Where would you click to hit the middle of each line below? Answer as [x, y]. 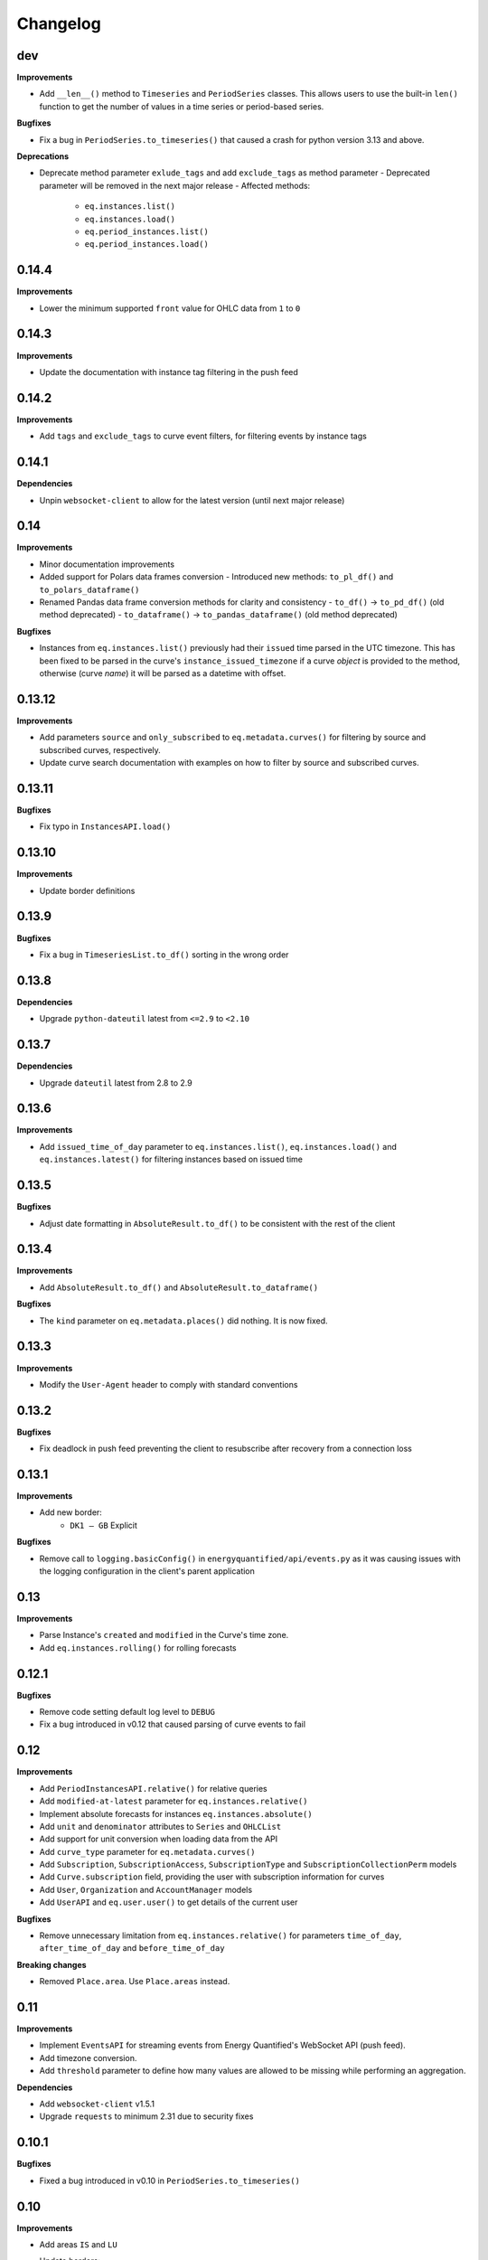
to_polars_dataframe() [89, 589]
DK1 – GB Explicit [103, 1525]
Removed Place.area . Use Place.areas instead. [135, 1982]
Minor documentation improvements [107, 564]
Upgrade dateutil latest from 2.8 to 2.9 [116, 1083]
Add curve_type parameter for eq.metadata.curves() [147, 1851]
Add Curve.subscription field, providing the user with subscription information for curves [212, 1877]
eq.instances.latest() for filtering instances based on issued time [171, 1159]
